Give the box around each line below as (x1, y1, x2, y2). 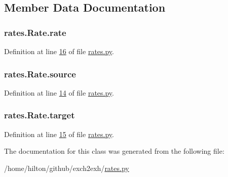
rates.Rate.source (4, 67, 76, 80)
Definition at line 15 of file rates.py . (4, 128, 114, 139)
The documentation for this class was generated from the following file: (4, 146, 224, 156)
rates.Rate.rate (4, 26, 66, 38)
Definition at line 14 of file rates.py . (4, 87, 114, 98)
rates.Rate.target (4, 109, 75, 121)
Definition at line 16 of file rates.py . (4, 46, 114, 56)
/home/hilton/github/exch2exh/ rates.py (4, 162, 129, 173)
